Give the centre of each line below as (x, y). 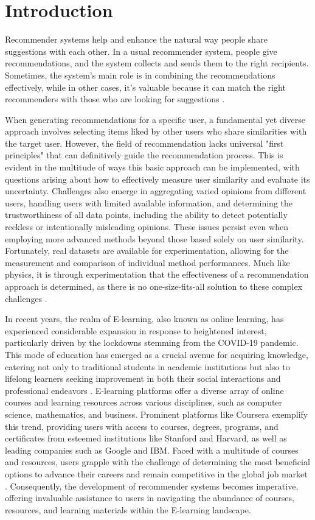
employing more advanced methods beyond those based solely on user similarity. (154, 238)
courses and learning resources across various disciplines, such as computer (144, 402)
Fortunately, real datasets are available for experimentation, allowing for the (147, 251)
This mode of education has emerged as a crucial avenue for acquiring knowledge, (157, 354)
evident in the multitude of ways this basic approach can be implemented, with (152, 167)
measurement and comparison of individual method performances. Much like (147, 262)
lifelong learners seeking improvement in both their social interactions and (143, 378)
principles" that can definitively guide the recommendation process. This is (144, 155)
